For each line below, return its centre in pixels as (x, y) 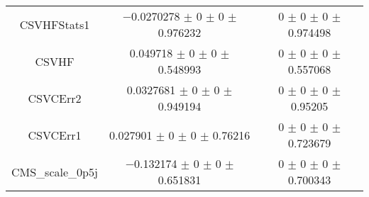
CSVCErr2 (55, 98)
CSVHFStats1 (55, 24)
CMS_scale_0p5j (55, 171)
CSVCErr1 (55, 135)
